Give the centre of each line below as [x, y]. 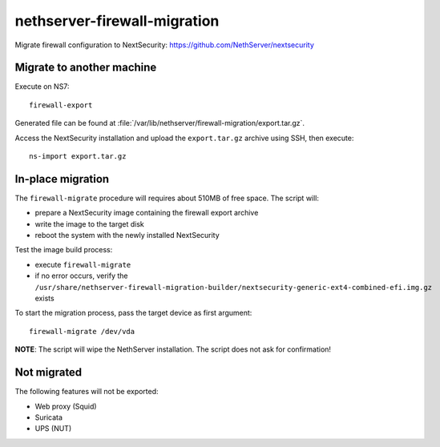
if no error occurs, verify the [81, 276]
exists [45, 298]
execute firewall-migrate [83, 264]
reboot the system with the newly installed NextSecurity [127, 236]
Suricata [49, 417]
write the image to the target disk [89, 223]
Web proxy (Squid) [66, 406]
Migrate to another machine [86, 68]
